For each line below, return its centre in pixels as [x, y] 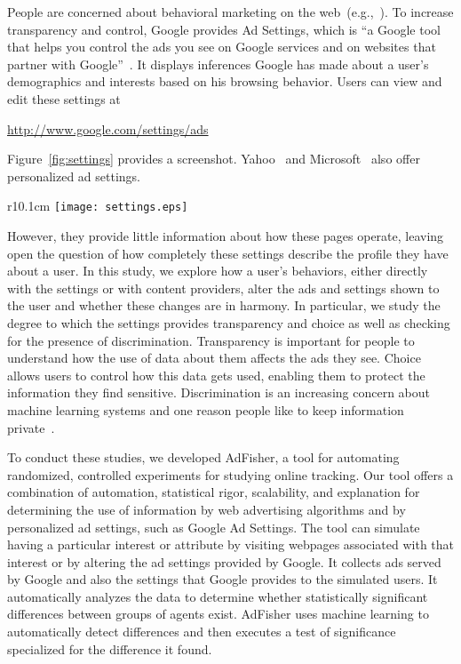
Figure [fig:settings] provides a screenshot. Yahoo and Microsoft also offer [214, 159]
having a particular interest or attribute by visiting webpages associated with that [231, 544]
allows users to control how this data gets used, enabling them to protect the [216, 375]
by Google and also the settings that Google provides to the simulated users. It [223, 579]
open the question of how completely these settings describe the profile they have [228, 253]
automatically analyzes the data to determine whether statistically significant [218, 596]
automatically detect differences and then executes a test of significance [202, 632]
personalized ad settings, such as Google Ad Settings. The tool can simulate [214, 527]
